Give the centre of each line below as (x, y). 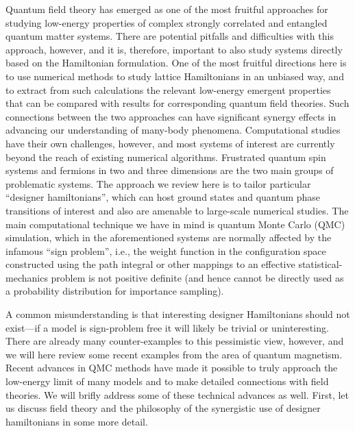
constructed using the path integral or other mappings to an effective (150, 264)
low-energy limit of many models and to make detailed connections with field (167, 381)
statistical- (320, 264)
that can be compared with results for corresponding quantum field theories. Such (177, 103)
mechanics (27, 277)
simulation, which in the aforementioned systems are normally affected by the (169, 237)
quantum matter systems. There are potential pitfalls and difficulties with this (170, 36)
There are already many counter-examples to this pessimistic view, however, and (175, 341)
